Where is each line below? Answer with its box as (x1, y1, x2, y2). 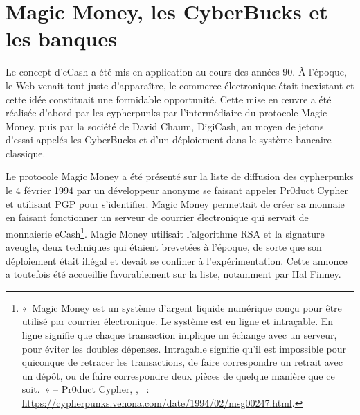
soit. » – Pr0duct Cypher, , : (21, 382, 150, 396)
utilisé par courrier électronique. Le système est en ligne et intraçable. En (21, 314, 334, 328)
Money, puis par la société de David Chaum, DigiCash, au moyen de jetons (6, 118, 324, 133)
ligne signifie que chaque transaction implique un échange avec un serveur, (21, 328, 337, 342)
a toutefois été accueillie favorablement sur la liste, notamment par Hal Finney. (6, 267, 341, 281)
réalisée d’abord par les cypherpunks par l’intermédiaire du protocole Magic (6, 105, 327, 120)
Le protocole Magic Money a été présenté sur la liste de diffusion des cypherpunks (6, 169, 354, 184)
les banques (6, 24, 117, 53)
